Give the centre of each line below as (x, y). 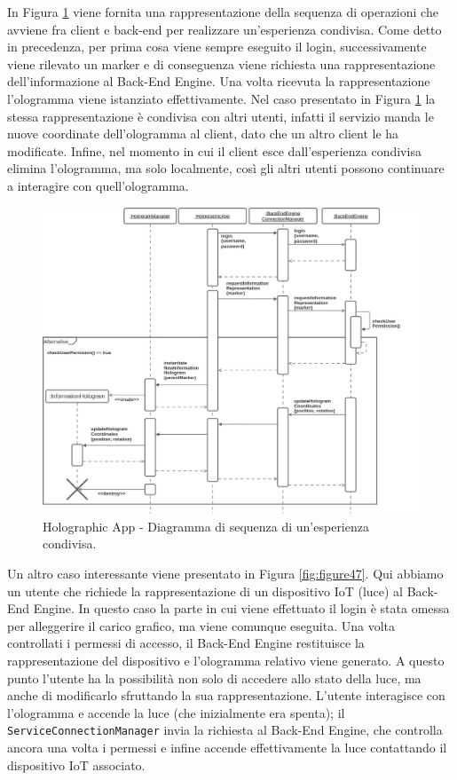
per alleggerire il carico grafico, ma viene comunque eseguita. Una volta (201, 625)
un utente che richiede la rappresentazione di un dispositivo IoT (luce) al (205, 591)
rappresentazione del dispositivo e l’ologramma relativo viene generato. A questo (226, 661)
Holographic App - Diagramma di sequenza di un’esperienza (206, 526)
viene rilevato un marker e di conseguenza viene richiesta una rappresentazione (221, 63)
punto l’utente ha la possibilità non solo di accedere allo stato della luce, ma (214, 678)
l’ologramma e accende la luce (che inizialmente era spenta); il (176, 712)
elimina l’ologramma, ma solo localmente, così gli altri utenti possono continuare (226, 168)
